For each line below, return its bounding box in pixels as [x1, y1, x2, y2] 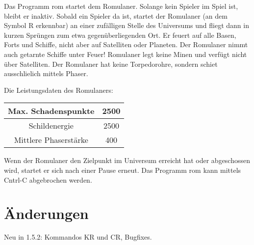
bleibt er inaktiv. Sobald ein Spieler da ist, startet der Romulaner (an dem [4, 10, 228, 21]
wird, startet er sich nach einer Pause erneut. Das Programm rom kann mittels [4, 164, 241, 175]
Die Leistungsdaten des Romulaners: [4, 84, 113, 95]
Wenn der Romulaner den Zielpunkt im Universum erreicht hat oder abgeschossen [4, 155, 251, 165]
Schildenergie [28, 120, 74, 132]
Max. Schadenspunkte [8, 105, 95, 117]
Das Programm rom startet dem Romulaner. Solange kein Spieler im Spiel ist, [4, 1, 238, 11]
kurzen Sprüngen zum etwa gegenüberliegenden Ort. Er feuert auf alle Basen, [4, 29, 236, 40]
